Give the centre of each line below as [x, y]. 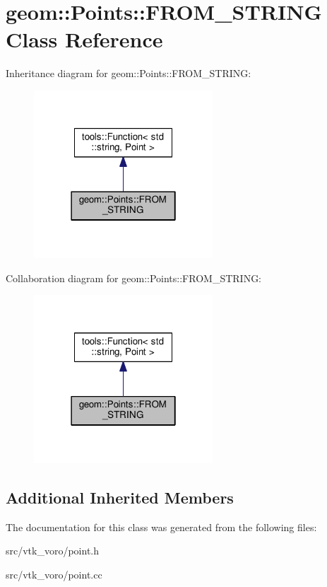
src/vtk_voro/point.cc [54, 574]
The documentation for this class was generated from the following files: [161, 527]
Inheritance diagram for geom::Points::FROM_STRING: [129, 73]
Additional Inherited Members [120, 497]
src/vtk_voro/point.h [53, 551]
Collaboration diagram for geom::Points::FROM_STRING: [134, 278]
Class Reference [84, 39]
